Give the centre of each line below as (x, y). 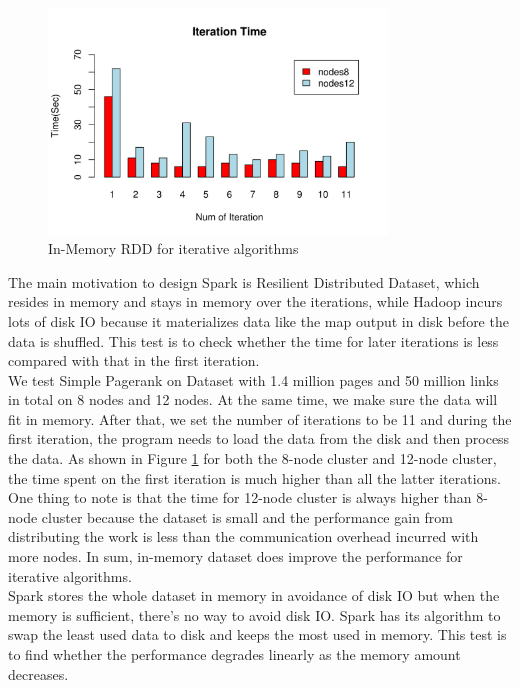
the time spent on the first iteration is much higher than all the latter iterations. (254, 477)
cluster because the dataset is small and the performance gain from (247, 516)
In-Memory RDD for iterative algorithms (173, 248)
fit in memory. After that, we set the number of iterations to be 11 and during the (260, 418)
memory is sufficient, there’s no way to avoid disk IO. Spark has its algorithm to (254, 614)
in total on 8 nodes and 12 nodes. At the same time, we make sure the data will (253, 399)
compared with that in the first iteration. (134, 360)
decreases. (38, 673)
